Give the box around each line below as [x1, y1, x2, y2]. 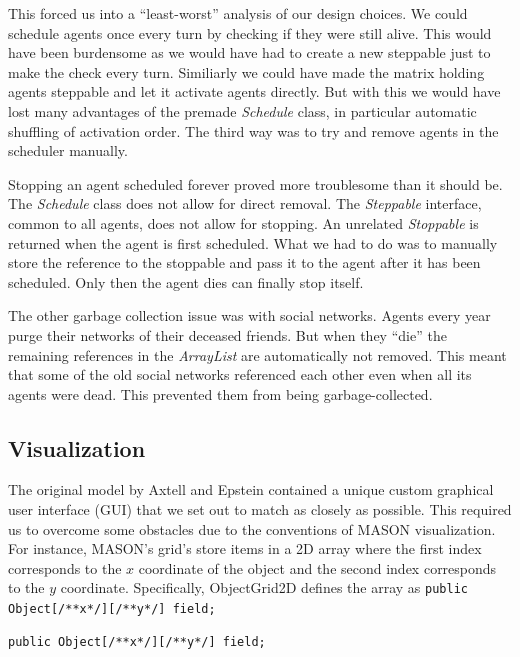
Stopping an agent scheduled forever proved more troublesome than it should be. [8, 173, 503, 194]
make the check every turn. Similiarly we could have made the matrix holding [8, 61, 485, 82]
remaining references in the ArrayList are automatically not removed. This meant [8, 344, 507, 365]
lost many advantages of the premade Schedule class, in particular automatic [8, 100, 477, 121]
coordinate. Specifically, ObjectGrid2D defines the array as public [60, 577, 468, 598]
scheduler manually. [8, 140, 128, 161]
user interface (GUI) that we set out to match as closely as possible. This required [8, 499, 512, 520]
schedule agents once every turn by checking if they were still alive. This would [8, 22, 492, 43]
